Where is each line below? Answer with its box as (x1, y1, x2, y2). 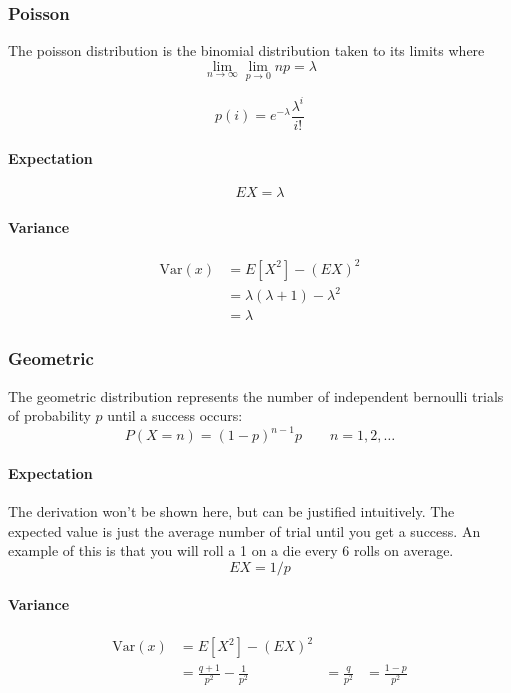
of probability (8, 405, 91, 426)
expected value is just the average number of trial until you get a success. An (8, 520, 481, 541)
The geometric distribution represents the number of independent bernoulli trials (8, 385, 504, 406)
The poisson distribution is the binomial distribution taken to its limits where (8, 40, 485, 61)
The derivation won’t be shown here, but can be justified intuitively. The (8, 500, 455, 521)
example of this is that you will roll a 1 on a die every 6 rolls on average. (8, 540, 454, 561)
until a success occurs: (107, 405, 243, 426)
